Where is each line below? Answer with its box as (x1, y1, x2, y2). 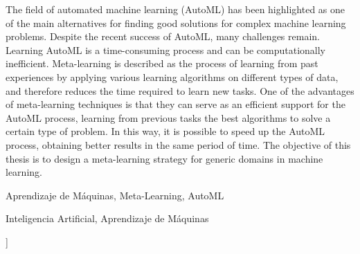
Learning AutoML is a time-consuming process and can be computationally (6, 42, 325, 57)
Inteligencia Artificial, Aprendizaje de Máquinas (6, 211, 209, 226)
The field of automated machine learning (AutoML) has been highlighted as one (6, 2, 345, 16)
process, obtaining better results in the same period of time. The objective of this (6, 137, 351, 152)
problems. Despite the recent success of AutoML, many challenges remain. (6, 29, 320, 44)
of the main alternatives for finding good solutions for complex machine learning (6, 15, 346, 30)
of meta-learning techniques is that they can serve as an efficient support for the (6, 97, 345, 111)
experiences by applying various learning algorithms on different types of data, (6, 69, 339, 84)
